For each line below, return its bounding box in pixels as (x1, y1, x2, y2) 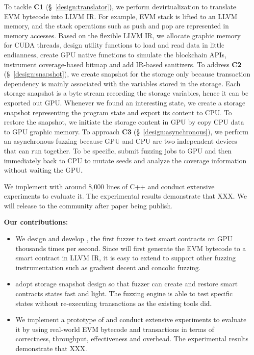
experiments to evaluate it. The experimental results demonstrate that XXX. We (4, 191, 247, 201)
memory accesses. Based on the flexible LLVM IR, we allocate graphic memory (4, 30, 241, 40)
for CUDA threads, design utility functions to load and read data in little (4, 40, 225, 50)
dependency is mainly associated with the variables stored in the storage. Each (4, 78, 241, 88)
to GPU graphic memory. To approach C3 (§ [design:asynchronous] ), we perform (4, 126, 249, 136)
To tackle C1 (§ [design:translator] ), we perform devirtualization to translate (4, 1, 236, 11)
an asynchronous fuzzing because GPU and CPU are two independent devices (4, 136, 237, 146)
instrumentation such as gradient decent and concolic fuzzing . (15, 262, 201, 272)
